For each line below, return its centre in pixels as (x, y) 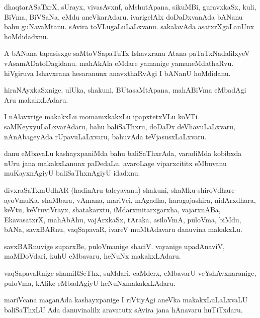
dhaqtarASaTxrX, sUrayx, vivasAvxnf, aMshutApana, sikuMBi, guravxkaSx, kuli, (130, 7)
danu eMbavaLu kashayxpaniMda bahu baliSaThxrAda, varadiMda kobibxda (123, 153)
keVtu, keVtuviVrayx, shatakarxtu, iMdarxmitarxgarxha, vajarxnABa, (112, 210)
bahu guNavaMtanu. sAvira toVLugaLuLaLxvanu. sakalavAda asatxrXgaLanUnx (129, 26)
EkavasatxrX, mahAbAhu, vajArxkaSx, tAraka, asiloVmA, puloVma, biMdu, (123, 219)
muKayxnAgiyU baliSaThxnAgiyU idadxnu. (72, 173)
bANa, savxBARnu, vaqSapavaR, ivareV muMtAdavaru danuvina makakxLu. (123, 229)
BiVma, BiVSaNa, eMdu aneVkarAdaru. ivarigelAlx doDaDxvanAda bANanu (123, 16)
